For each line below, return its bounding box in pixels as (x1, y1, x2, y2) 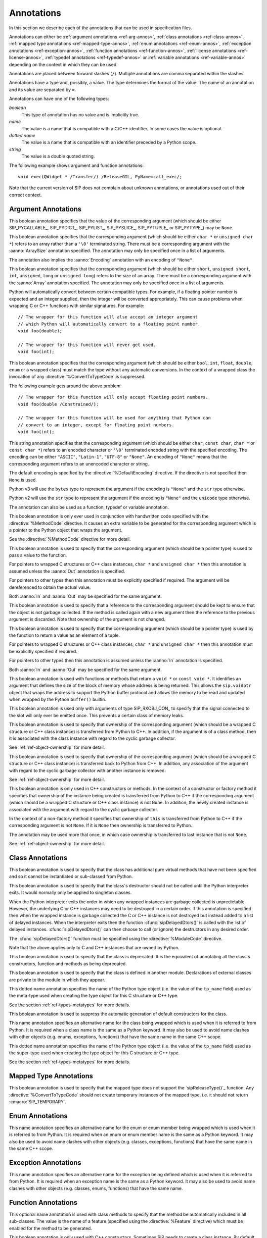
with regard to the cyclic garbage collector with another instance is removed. (9, 768, 166, 774)
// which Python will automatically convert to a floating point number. (18, 321, 201, 327)
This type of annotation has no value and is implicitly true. (21, 111, 139, 117)
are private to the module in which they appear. (9, 977, 106, 982)
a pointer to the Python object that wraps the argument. (9, 527, 123, 533)
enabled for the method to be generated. (9, 1225, 92, 1231)
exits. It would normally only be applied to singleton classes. (9, 889, 132, 896)
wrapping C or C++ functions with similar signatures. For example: (9, 303, 144, 309)
